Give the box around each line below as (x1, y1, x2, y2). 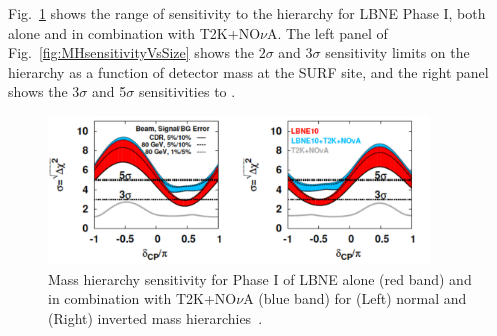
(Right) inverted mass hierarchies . (48, 307, 263, 328)
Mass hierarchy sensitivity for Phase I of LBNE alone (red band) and (48, 268, 472, 289)
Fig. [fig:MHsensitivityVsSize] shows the (8, 42, 255, 63)
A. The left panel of (266, 22, 388, 43)
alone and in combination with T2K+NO (8, 22, 261, 43)
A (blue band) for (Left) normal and (243, 288, 467, 309)
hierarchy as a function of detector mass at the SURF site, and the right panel (8, 61, 489, 82)
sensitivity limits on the (325, 42, 470, 63)
